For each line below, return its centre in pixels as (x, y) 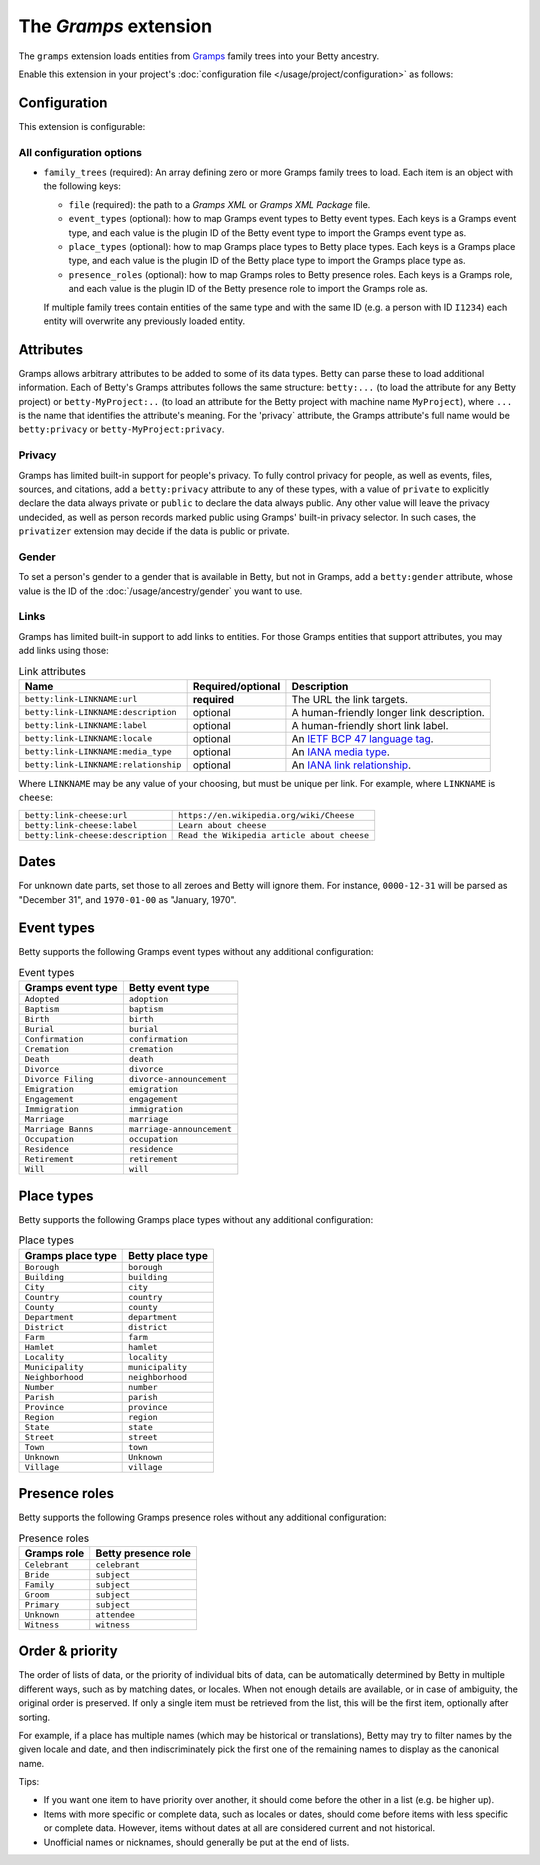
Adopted (42, 999)
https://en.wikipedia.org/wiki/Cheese (266, 815)
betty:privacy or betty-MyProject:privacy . (121, 429)
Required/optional (236, 686)
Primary (42, 1604)
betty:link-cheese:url (76, 815)
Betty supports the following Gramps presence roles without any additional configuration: (202, 1517)
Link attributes (52, 671)
